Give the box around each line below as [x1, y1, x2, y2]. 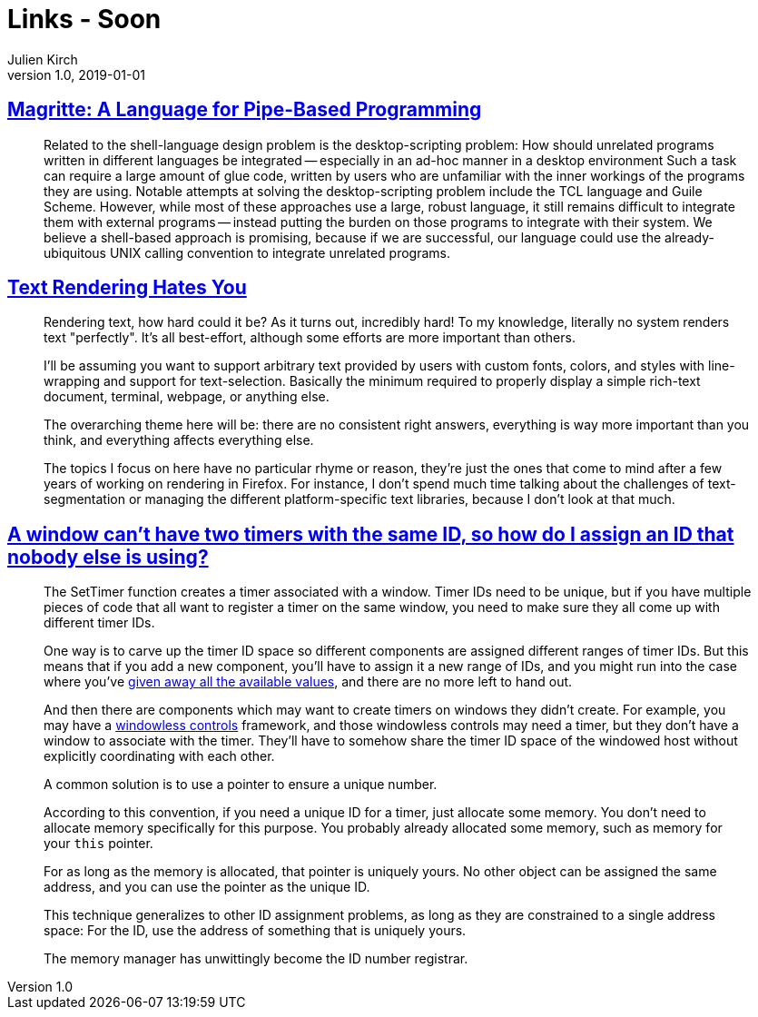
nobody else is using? [7, 545, 209, 568]
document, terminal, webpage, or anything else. [44, 389, 330, 405]
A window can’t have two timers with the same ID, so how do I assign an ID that [7, 522, 734, 546]
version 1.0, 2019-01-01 [7, 66, 145, 83]
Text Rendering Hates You [7, 276, 247, 300]
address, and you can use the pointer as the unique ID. [44, 879, 370, 895]
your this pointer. [44, 835, 153, 852]
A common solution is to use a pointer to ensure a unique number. [44, 776, 438, 793]
